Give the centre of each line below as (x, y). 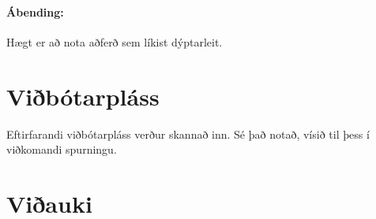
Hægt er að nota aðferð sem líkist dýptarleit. (115, 41)
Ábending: (35, 11)
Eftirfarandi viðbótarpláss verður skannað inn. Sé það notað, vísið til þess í (188, 134)
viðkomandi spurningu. (62, 149)
